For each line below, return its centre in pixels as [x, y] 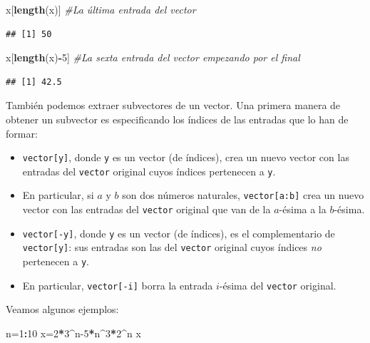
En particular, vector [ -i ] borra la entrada [118, 285]
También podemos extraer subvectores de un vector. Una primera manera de [173, 105]
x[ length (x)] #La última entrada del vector [101, 9]
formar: [22, 133]
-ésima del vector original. [278, 285]
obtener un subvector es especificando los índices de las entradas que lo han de [177, 119]
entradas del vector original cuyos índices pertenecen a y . [149, 171]
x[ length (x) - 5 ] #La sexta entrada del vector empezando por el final [153, 57]
